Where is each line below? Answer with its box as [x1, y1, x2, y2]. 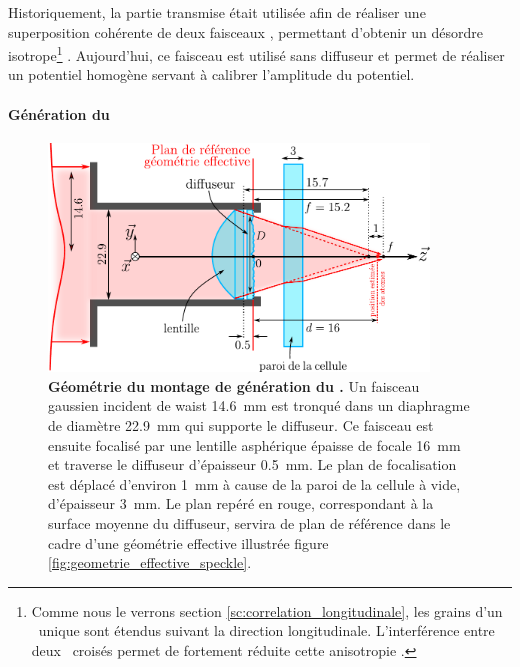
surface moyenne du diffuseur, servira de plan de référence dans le [48, 513, 451, 534]
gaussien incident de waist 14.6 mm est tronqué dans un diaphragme [48, 395, 470, 416]
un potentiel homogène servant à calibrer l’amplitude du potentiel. [8, 64, 415, 85]
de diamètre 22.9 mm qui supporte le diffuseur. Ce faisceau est [48, 415, 434, 436]
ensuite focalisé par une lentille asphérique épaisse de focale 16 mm [48, 434, 461, 455]
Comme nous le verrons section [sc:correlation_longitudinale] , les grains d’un [31, 600, 503, 621]
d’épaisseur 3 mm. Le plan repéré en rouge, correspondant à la [48, 493, 434, 514]
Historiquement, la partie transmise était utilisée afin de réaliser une [8, 2, 426, 22]
